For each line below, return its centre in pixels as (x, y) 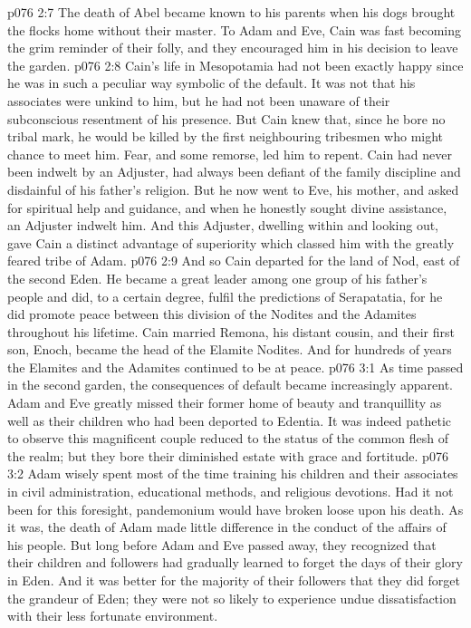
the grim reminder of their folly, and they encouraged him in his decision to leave (233, 48)
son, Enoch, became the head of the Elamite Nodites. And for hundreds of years (230, 349)
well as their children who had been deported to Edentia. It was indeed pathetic (230, 420)
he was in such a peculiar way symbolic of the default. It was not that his (211, 83)
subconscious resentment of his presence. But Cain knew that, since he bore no (226, 118)
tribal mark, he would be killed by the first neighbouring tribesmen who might (226, 136)
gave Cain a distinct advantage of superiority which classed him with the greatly (231, 242)
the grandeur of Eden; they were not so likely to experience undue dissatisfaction (232, 598)
